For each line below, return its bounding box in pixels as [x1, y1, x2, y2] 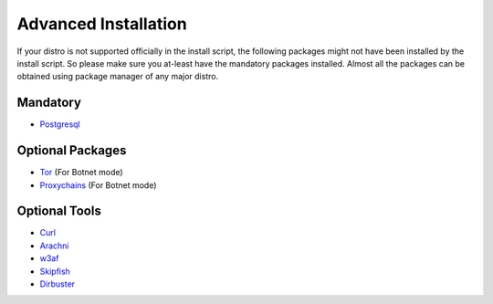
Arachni [39, 240, 69, 251]
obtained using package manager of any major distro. [16, 71, 219, 82]
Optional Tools [16, 204, 102, 219]
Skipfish [39, 266, 70, 277]
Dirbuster [39, 278, 76, 289]
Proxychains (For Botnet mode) [39, 179, 157, 191]
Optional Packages [16, 142, 127, 159]
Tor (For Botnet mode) [39, 167, 123, 178]
